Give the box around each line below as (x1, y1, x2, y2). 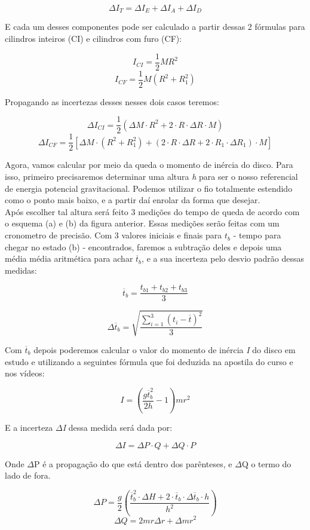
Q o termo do (241, 457, 291, 470)
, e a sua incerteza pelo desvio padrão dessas (142, 252, 304, 265)
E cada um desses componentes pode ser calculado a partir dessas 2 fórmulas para (5, 20, 305, 33)
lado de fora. (5, 469, 51, 482)
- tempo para (233, 229, 281, 241)
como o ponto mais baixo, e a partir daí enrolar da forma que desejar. (5, 194, 260, 206)
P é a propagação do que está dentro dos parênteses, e (34, 457, 232, 470)
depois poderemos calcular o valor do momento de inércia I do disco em (33, 344, 296, 356)
